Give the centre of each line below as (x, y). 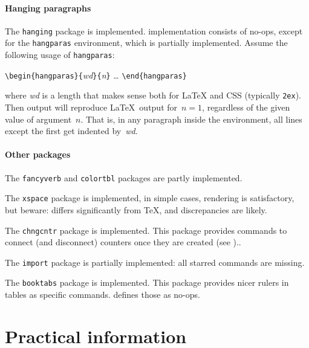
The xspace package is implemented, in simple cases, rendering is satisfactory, (150, 198)
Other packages (38, 154)
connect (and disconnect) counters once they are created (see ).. (123, 242)
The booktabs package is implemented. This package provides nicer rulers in (147, 282)
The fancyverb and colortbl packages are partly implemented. (124, 177)
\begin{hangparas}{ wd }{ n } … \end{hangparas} (96, 75)
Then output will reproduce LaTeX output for (91, 107)
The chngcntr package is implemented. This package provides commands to (146, 230)
